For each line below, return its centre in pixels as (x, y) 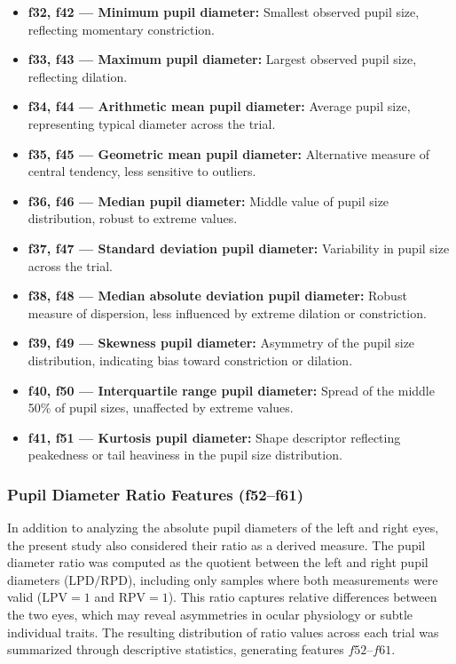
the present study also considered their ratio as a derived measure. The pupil (216, 544)
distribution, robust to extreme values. (133, 218)
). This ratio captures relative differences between (303, 597)
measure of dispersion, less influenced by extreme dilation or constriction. (227, 312)
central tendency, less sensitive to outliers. (142, 171)
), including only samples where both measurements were (283, 579)
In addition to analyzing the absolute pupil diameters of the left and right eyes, (223, 528)
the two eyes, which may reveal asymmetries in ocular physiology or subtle (210, 615)
